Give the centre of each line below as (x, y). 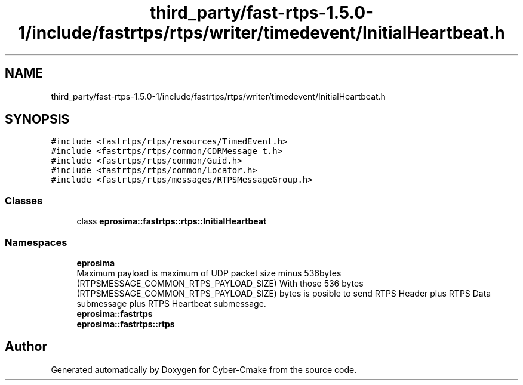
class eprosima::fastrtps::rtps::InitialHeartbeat (172, 221)
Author (26, 347)
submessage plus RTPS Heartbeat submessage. (171, 303)
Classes (24, 200)
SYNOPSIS (37, 119)
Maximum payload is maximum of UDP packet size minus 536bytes (209, 273)
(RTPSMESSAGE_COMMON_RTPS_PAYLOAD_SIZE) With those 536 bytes (220, 283)
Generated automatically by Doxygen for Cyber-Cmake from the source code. (204, 369)
